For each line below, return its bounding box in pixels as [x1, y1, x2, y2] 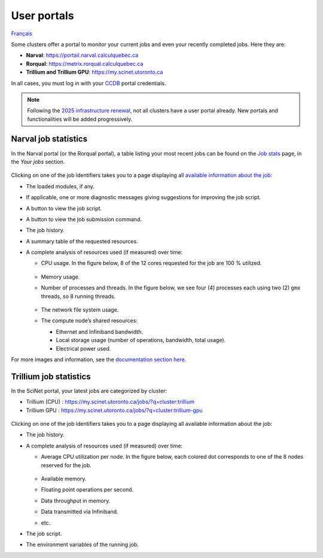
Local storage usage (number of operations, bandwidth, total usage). [56, 337, 226, 344]
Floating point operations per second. [41, 486, 134, 493]
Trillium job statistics [11, 371, 91, 382]
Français [11, 30, 33, 37]
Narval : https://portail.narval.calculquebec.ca [26, 51, 139, 59]
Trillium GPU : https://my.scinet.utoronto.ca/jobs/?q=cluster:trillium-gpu [26, 407, 203, 414]
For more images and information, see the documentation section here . [11, 356, 187, 363]
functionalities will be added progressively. [27, 115, 133, 123]
